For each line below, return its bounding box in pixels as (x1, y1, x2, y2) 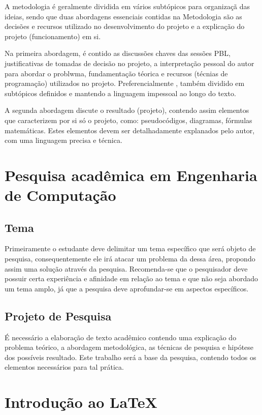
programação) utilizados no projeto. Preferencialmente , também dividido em (5, 78, 245, 88)
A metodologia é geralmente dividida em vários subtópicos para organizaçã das (5, 1, 250, 11)
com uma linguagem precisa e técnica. (5, 135, 122, 145)
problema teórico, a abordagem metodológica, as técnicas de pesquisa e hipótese (5, 342, 254, 352)
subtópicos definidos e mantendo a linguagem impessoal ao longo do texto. (5, 87, 236, 98)
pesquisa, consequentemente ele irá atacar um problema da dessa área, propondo (5, 253, 255, 264)
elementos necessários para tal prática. (5, 362, 124, 372)
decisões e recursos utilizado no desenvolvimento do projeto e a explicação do (5, 21, 245, 32)
